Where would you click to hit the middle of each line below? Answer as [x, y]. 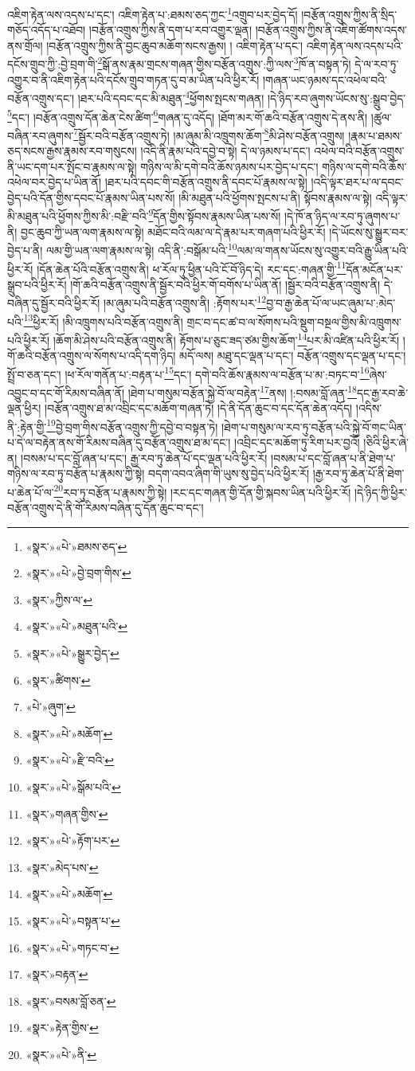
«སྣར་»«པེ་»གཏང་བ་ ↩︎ [72, 947]
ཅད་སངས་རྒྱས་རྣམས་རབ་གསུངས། [72, 151]
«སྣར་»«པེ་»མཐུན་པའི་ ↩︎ [76, 626]
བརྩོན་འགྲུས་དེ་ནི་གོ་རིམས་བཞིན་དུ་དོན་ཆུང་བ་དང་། [106, 508]
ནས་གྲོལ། [25, 45]
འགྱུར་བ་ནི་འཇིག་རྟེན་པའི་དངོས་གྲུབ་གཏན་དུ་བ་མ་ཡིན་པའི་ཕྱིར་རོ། [133, 79]
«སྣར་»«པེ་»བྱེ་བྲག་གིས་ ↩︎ [78, 573]
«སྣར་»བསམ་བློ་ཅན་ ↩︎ [71, 1001]
